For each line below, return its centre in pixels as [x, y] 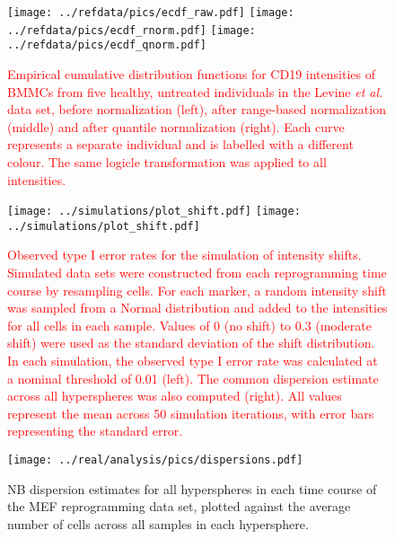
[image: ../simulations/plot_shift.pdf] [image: [154, 212]
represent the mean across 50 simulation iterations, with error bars [191, 413]
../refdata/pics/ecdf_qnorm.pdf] [107, 45]
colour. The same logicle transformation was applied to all [167, 161]
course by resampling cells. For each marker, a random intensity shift [197, 290]
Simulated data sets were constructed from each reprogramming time [197, 273]
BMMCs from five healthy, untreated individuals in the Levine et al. [195, 91]
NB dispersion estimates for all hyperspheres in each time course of [192, 488]
